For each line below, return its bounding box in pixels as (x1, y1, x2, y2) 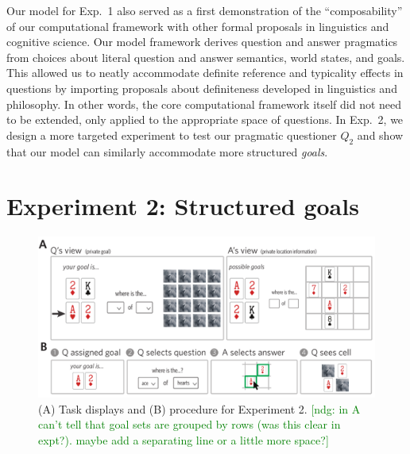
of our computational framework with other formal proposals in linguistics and (6, 17, 389, 34)
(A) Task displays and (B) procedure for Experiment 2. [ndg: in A (38, 400, 361, 417)
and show (357, 126, 404, 143)
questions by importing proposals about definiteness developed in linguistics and (6, 79, 397, 96)
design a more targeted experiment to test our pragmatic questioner (6, 126, 337, 143)
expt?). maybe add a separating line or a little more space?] (38, 431, 329, 448)
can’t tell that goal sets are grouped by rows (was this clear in (38, 416, 341, 433)
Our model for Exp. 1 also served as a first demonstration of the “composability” (6, 2, 403, 18)
